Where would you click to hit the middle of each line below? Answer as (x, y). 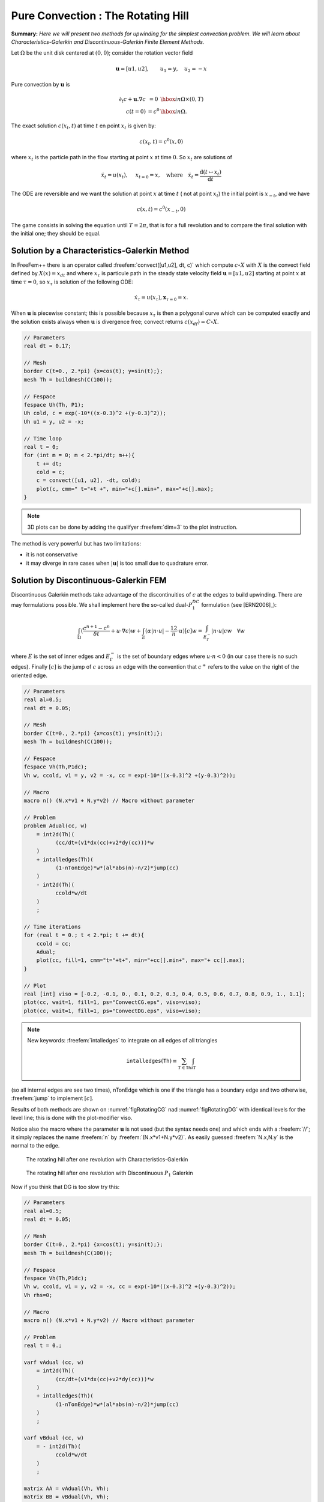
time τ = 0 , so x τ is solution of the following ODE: (72, 282)
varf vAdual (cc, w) (54, 1362)
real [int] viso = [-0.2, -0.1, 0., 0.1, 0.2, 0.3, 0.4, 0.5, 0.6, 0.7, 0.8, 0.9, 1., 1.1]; (164, 994)
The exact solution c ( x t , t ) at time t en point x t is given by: (83, 126)
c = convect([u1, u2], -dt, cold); (88, 480)
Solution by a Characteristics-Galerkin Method (100, 250)
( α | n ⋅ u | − (157, 631)
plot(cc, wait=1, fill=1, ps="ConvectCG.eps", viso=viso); (112, 1002)
